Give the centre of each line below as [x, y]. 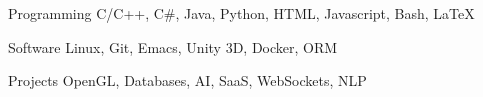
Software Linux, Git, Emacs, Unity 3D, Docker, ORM [173, 46]
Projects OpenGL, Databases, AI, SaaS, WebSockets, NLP [187, 80]
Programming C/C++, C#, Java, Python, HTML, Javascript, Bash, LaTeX [241, 13]
